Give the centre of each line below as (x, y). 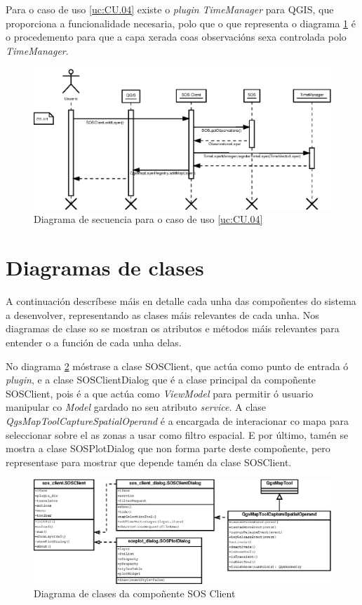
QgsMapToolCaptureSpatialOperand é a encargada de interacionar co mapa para (177, 420)
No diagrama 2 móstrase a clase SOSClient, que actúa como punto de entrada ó (177, 366)
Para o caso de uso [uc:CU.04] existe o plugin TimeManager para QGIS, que (170, 9)
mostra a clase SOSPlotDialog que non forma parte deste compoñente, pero (168, 448)
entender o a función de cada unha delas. (94, 342)
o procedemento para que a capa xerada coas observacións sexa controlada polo (176, 37)
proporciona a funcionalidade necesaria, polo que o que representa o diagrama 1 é (181, 23)
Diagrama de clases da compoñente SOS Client (135, 593)
